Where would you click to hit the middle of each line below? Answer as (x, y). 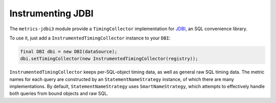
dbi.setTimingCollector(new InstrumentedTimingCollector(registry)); (109, 59)
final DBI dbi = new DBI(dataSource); (69, 51)
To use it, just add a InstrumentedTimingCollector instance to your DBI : (90, 38)
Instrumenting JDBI (52, 13)
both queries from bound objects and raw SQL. (59, 94)
